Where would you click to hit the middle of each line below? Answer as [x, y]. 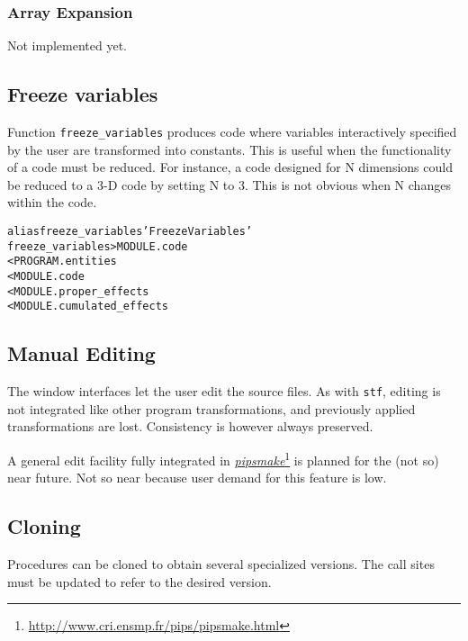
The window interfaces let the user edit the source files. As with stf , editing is [224, 391]
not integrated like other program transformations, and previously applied [211, 408]
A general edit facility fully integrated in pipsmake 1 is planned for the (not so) [223, 459]
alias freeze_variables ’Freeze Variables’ [130, 232]
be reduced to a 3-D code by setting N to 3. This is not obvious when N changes [229, 184]
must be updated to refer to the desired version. [139, 581]
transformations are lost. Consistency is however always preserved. [190, 426]
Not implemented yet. [67, 45]
